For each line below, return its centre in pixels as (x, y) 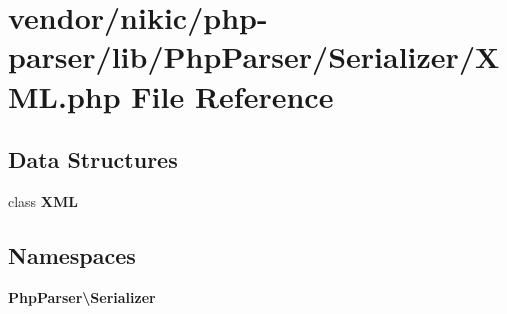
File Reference (232, 95)
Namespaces (72, 254)
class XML (43, 200)
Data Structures (93, 159)
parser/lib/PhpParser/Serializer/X (254, 56)
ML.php (64, 95)
